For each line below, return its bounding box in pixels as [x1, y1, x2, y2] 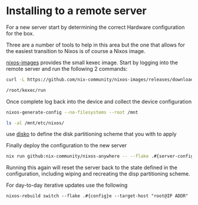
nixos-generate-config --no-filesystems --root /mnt [6, 109, 138, 115]
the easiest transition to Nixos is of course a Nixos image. [6, 47, 146, 54]
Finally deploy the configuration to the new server [6, 142, 127, 149]
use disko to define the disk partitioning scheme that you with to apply [6, 131, 177, 138]
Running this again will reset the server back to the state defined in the [6, 164, 178, 171]
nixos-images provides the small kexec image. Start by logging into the [6, 59, 179, 66]
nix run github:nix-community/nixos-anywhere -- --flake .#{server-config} [6, 153, 196, 160]
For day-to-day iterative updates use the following [6, 181, 128, 189]
